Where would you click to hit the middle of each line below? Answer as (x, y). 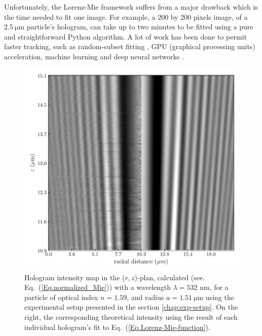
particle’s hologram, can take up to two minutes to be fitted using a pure (140, 27)
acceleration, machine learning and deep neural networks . (94, 56)
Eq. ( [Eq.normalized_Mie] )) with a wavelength (98, 287)
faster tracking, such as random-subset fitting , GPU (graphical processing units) (130, 46)
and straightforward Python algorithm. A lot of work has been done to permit (125, 36)
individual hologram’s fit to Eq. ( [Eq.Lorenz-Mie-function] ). (117, 327)
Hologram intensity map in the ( (75, 277)
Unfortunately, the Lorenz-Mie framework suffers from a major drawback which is (131, 7)
